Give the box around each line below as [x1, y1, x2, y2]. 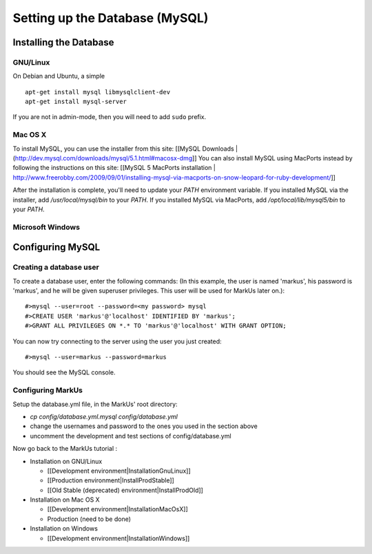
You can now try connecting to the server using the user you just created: [12, 337, 222, 345]
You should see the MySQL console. [12, 368, 116, 376]
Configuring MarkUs [12, 385, 83, 395]
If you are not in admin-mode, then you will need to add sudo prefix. [12, 113, 207, 121]
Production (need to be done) [47, 515, 131, 523]
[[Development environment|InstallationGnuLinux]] [47, 467, 191, 475]
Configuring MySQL [12, 242, 101, 253]
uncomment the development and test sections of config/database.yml [30, 432, 231, 440]
